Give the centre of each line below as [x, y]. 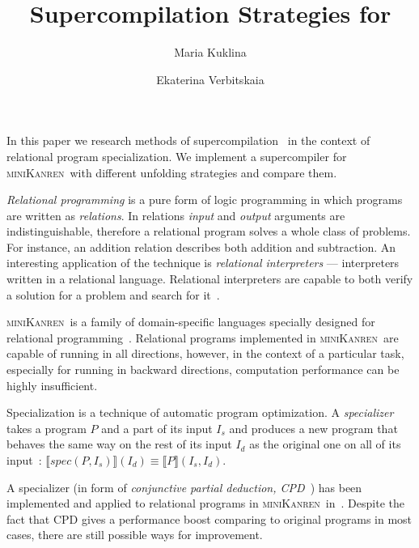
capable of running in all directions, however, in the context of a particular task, [205, 353]
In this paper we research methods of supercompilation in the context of [188, 140]
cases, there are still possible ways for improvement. [135, 535]
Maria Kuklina [210, 52]
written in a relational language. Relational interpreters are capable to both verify [210, 279]
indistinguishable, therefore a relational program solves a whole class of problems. [209, 231]
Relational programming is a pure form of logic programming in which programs [205, 200]
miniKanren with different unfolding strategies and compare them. [172, 172]
